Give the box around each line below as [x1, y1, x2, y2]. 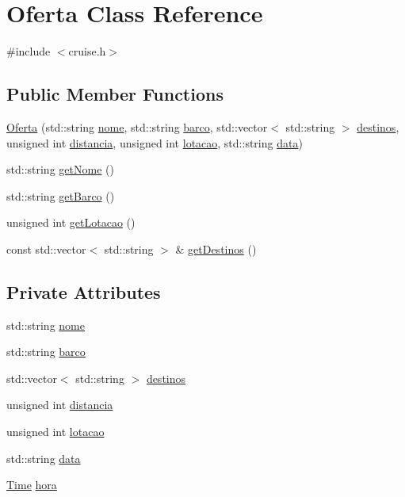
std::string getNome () [6, 161, 114, 178]
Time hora [6, 476, 57, 493]
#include [6, 43, 51, 59]
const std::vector [6, 240, 86, 257]
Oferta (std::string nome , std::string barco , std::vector [6, 118, 268, 135]
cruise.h [68, 43, 106, 59]
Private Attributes [6, 279, 161, 304]
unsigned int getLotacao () [6, 214, 136, 231]
